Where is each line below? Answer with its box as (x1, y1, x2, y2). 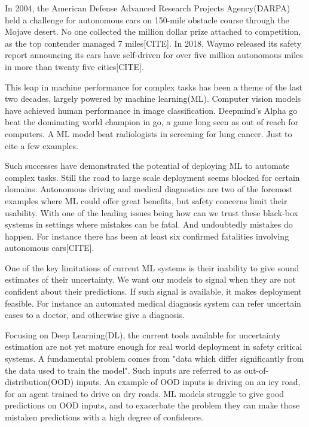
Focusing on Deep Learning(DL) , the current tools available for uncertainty (5, 328, 281, 341)
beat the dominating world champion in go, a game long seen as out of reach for (5, 116, 299, 128)
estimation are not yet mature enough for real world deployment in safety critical (5, 340, 302, 353)
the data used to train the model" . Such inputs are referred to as (5, 364, 241, 376)
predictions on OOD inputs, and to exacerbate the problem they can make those (5, 399, 300, 411)
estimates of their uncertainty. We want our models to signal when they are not (5, 273, 296, 286)
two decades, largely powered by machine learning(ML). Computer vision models (5, 92, 301, 105)
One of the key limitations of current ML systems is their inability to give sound (5, 261, 299, 274)
